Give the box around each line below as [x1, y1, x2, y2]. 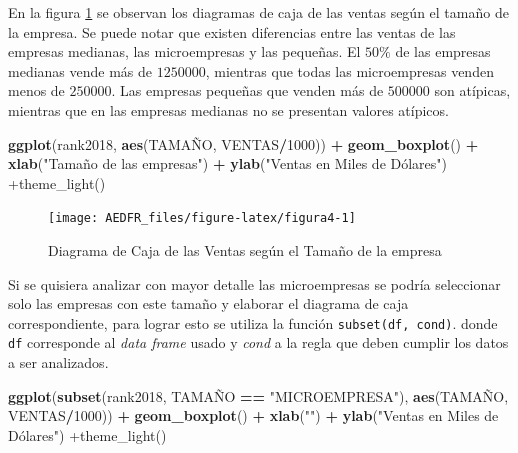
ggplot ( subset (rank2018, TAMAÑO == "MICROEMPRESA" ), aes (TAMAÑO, [8, 385, 509, 406]
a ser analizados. [8, 352, 109, 373]
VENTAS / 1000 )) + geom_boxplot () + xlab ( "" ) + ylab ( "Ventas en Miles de [8, 405, 499, 426]
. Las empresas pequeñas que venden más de [111, 80, 384, 101]
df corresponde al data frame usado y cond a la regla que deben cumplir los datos [8, 332, 509, 353]
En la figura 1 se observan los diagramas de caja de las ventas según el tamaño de [8, 2, 509, 22]
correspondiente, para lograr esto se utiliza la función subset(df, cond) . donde [8, 312, 498, 333]
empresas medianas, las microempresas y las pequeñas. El [8, 41, 361, 62]
